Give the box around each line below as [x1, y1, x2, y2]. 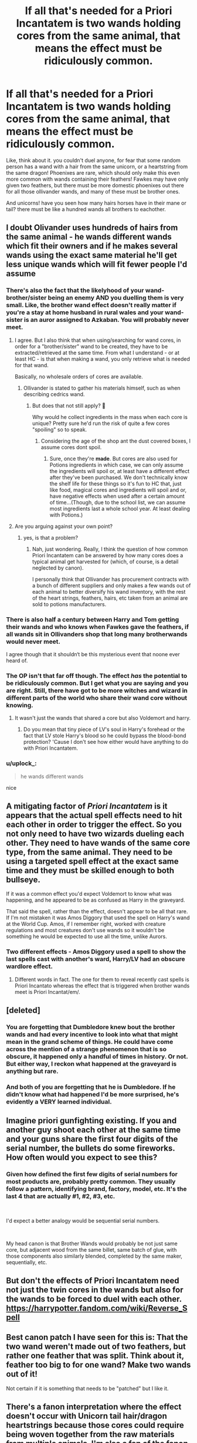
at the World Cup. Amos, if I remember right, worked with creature [6, 920, 166, 927]
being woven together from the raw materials [6, 1429, 175, 1439]
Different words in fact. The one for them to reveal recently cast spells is [14, 976, 189, 983]
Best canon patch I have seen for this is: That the [6, 1332, 188, 1342]
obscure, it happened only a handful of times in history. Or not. [6, 1052, 188, 1060]
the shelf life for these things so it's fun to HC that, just [49, 480, 182, 487]
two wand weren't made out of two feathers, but [6, 1342, 186, 1352]
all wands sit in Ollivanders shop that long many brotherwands [6, 630, 188, 638]
